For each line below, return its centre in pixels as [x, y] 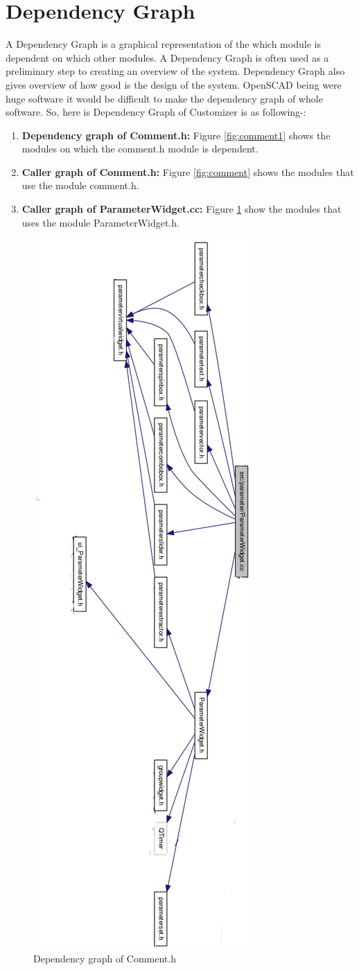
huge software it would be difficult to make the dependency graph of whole [164, 98]
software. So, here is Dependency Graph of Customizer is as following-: [156, 112]
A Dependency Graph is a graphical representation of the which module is [163, 44]
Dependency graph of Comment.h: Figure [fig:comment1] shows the [176, 135]
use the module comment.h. [80, 185]
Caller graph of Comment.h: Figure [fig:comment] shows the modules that [188, 171]
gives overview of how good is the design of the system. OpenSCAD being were [174, 84]
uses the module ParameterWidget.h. [100, 222]
